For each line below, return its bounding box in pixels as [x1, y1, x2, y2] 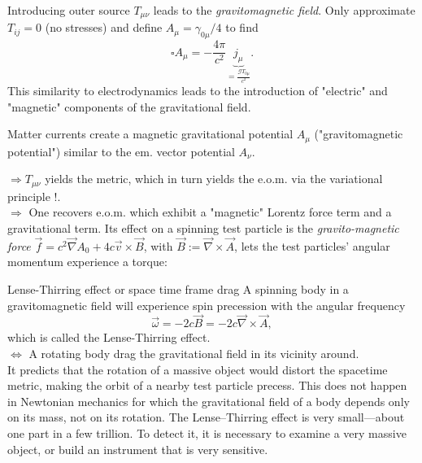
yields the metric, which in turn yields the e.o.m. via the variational [45, 170, 383, 187]
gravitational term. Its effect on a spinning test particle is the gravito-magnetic [7, 219, 399, 236]
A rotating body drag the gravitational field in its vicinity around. [28, 344, 359, 361]
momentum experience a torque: [7, 253, 167, 270]
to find [225, 19, 259, 36]
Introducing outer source [7, 2, 130, 18]
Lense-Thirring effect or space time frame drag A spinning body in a [7, 280, 349, 297]
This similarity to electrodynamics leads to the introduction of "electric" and [7, 82, 388, 99]
